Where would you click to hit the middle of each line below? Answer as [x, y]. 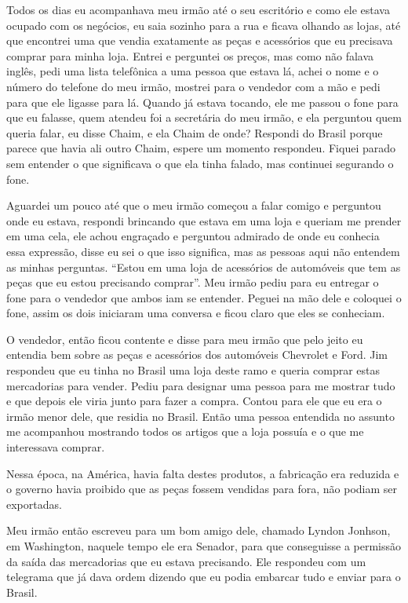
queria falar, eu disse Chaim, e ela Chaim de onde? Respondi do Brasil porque [195, 132]
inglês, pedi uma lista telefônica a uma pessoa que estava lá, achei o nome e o [193, 71]
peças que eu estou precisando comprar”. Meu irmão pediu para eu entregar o [193, 282]
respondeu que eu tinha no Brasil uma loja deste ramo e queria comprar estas [193, 370]
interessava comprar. [56, 447]
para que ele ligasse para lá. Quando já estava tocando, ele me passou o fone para [202, 102]
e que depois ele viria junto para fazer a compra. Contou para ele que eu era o [194, 401]
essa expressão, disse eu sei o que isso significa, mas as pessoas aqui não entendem [203, 251]
